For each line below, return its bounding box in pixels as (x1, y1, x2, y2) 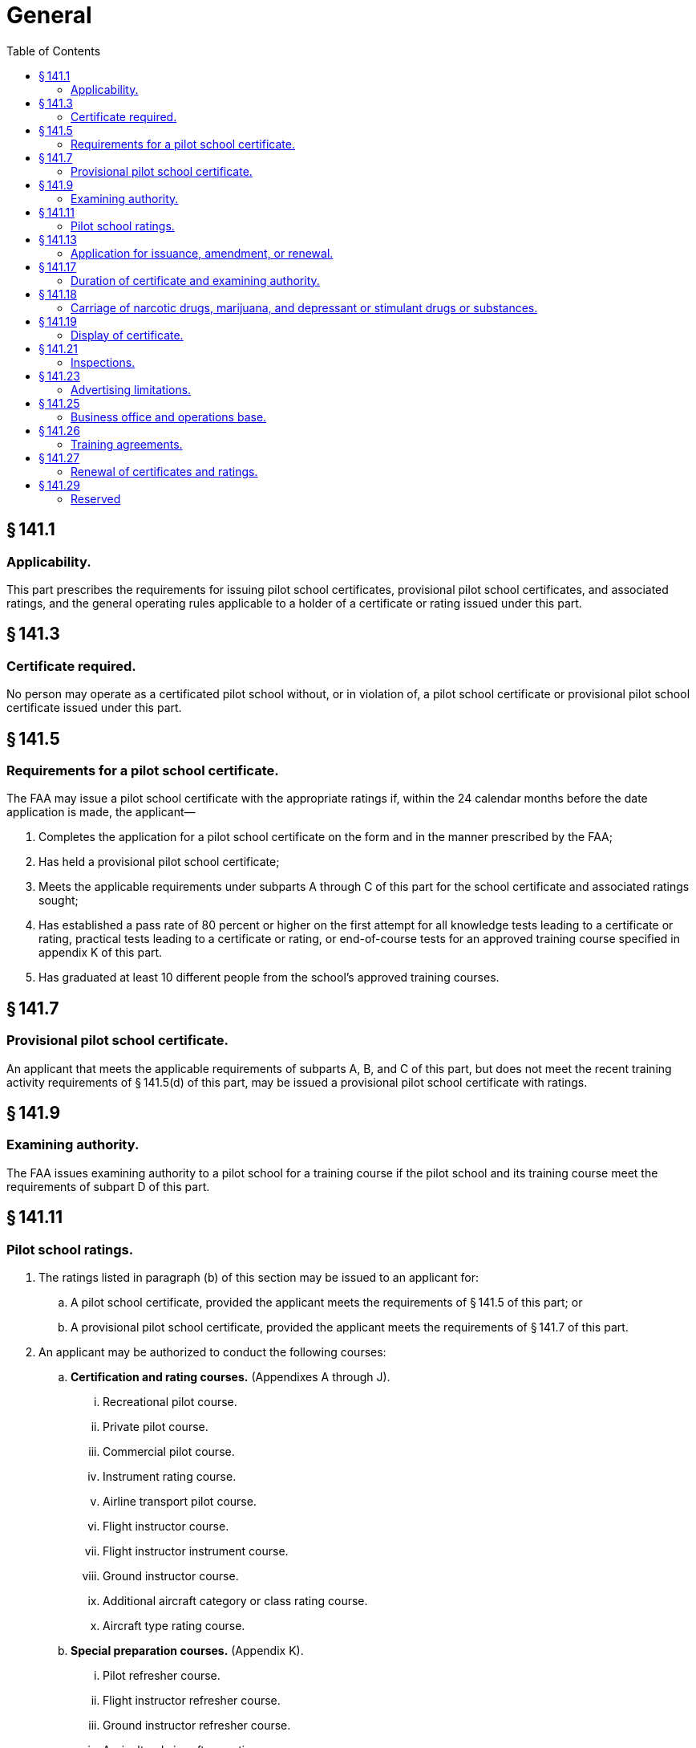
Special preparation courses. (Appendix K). (71, 1644, 304, 1658)
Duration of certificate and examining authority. (71, 273, 320, 287)
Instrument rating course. (103, 1470, 237, 1484)
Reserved (71, 491, 121, 506)
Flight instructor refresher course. (103, 1693, 281, 1708)
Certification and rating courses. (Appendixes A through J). (71, 1370, 390, 1384)
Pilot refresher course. (103, 1669, 221, 1683)
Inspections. (71, 355, 136, 369)
